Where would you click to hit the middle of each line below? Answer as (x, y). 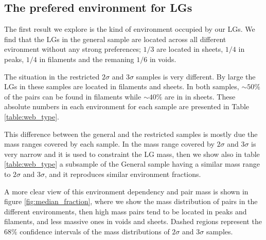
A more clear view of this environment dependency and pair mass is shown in (126, 191)
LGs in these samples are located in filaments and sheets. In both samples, (122, 86)
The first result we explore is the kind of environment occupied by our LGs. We (130, 29)
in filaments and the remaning (87, 59)
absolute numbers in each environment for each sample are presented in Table (127, 106)
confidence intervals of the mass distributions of (95, 231)
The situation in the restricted (52, 76)
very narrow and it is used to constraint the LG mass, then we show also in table (132, 154)
